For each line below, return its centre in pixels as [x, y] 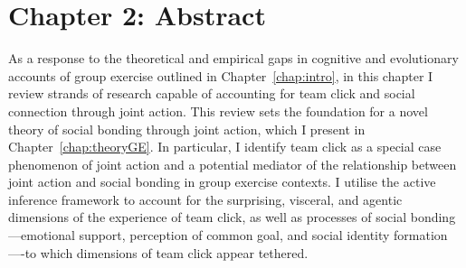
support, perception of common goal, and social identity [234, 235]
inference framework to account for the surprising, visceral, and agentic [205, 199]
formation [421, 235]
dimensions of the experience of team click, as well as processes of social [208, 217]
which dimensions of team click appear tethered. [174, 252]
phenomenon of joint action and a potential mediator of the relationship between [233, 164]
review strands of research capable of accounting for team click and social [212, 93]
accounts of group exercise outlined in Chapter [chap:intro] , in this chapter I [221, 75]
